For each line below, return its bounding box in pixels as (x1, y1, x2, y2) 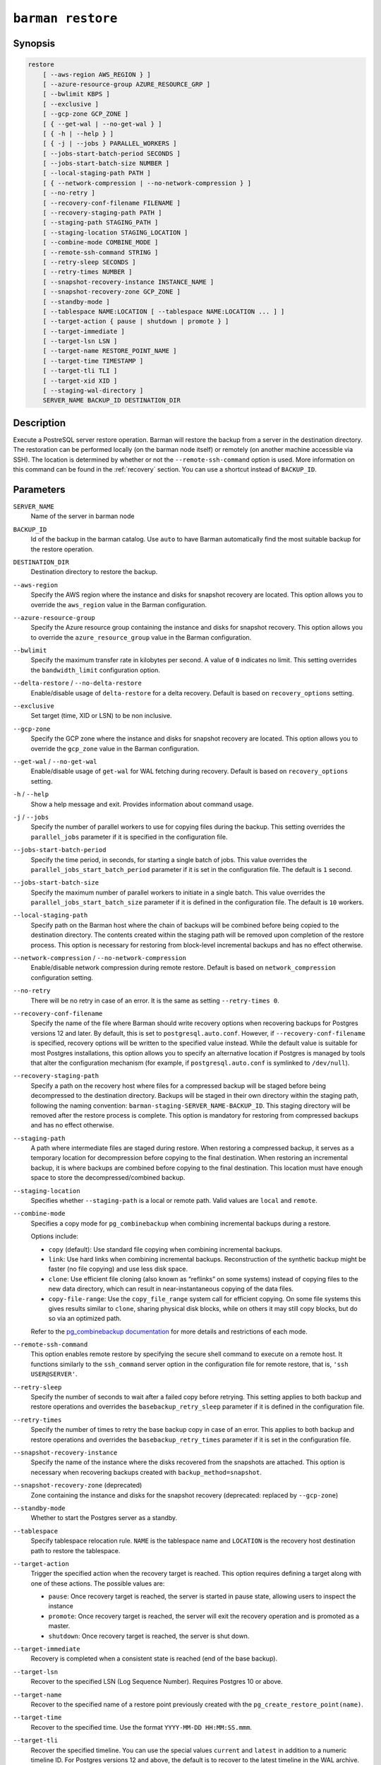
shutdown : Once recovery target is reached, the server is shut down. (48, 1632, 250, 1640)
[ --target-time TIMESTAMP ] (42, 357, 144, 365)
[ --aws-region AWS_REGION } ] (42, 71, 151, 78)
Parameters (13, 484, 66, 496)
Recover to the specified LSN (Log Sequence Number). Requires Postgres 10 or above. (30, 1677, 283, 1686)
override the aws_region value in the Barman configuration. (30, 600, 207, 609)
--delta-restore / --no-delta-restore (13, 678, 143, 688)
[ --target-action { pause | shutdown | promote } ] (42, 318, 229, 325)
